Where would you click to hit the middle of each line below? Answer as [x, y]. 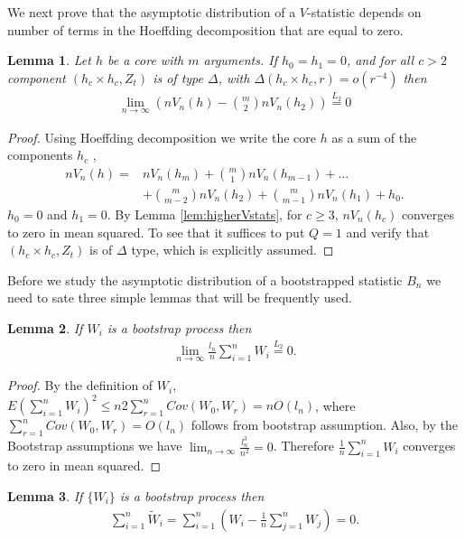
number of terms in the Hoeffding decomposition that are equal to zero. [205, 29]
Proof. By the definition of [80, 385]
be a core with [145, 60]
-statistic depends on [364, 12]
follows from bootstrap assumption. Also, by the [324, 425]
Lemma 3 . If [45, 495]
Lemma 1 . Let [49, 60]
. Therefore [304, 446]
